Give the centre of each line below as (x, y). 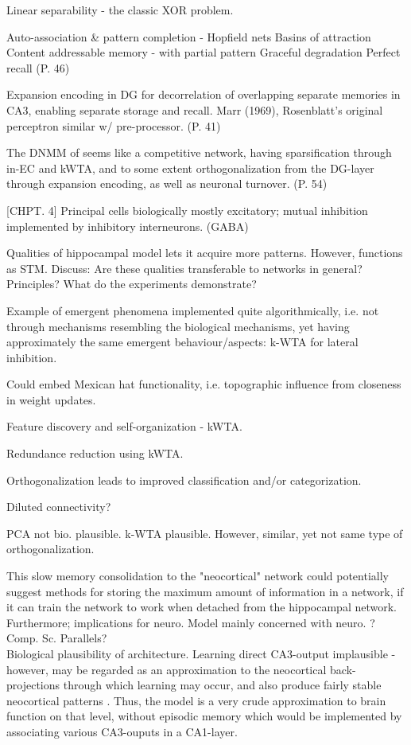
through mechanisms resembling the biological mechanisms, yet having (178, 326)
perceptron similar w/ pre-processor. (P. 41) (114, 125)
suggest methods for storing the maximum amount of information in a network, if (205, 591)
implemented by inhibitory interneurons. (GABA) (128, 226)
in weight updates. (51, 399)
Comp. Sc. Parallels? (57, 638)
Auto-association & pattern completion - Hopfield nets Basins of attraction (189, 36)
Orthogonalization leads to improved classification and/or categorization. (184, 480)
